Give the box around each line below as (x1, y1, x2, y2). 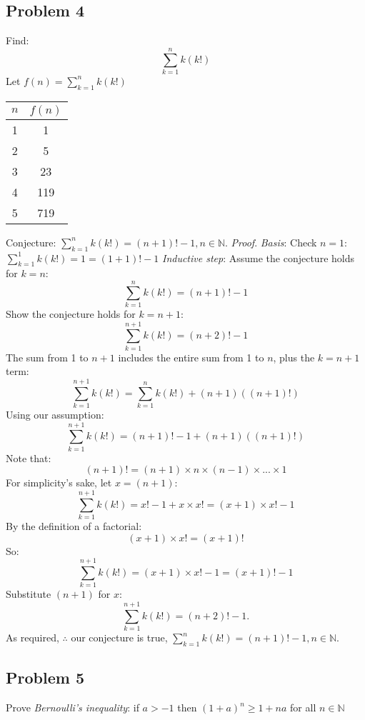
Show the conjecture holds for (6, 306, 136, 321)
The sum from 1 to (6, 349, 89, 364)
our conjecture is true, (71, 630, 168, 645)
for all (290, 700, 316, 715)
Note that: (6, 450, 51, 465)
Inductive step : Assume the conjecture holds (161, 250, 354, 265)
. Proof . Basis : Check (225, 234, 317, 249)
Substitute (6, 586, 51, 601)
